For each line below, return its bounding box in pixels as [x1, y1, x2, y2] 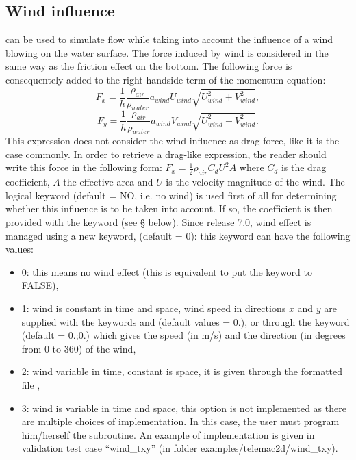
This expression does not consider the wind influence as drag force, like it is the [5, 133, 340, 148]
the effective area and [63, 175, 153, 189]
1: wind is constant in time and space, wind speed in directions [21, 301, 286, 316]
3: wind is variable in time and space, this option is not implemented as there [21, 400, 346, 415]
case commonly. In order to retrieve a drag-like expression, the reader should [5, 146, 327, 161]
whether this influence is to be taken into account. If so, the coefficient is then [5, 201, 333, 216]
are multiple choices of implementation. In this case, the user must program [21, 414, 340, 429]
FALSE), [21, 278, 59, 292]
